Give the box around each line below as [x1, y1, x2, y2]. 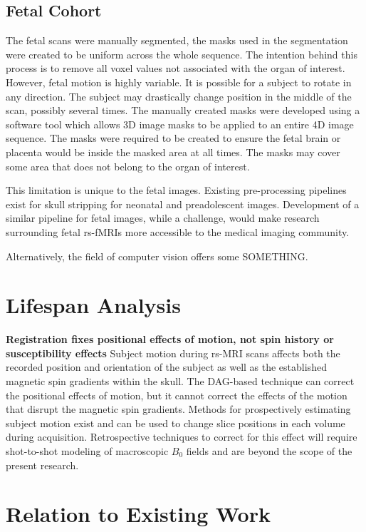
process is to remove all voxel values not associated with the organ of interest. [6, 61, 345, 76]
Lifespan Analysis [6, 290, 181, 319]
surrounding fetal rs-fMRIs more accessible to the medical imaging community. [6, 224, 350, 239]
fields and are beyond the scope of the [186, 443, 352, 458]
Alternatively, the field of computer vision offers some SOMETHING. [6, 248, 308, 263]
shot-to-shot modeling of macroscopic [6, 443, 169, 458]
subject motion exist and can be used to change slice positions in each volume [6, 415, 345, 430]
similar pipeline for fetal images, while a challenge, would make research [6, 210, 320, 225]
